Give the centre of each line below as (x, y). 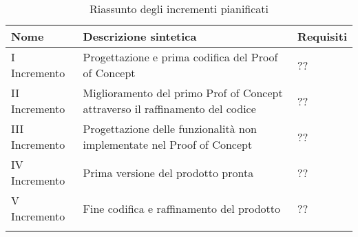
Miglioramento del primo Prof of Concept (183, 93)
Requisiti (322, 36)
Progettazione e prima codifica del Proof (180, 57)
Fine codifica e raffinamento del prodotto (182, 208)
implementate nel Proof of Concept (168, 144)
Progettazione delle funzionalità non (170, 128)
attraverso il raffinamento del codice (169, 109)
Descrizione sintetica (140, 36)
